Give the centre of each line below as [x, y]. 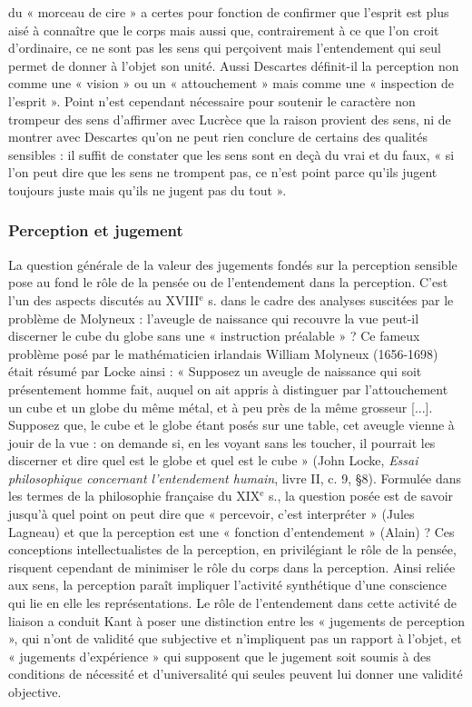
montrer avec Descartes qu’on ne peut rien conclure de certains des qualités [218, 137]
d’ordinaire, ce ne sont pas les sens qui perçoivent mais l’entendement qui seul [225, 48]
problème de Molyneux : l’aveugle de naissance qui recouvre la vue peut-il [214, 318]
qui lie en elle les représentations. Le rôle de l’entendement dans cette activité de [233, 603]
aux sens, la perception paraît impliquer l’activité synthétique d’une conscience [228, 585]
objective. [35, 692]
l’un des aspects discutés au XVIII [104, 299]
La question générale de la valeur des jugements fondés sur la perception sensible [233, 264]
